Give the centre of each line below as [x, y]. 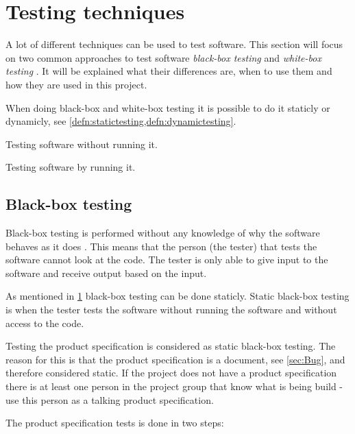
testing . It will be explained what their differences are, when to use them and [169, 71]
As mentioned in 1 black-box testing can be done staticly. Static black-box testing [177, 296]
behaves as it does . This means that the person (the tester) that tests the [161, 246]
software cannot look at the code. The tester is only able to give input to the [167, 260]
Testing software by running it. [71, 167]
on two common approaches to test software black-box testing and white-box [163, 57]
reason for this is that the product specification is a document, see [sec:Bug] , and [175, 359]
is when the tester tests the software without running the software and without [171, 310]
